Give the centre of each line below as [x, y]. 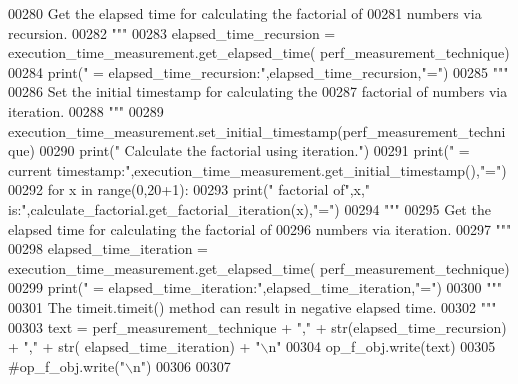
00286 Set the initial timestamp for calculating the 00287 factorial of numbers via [258, 91]
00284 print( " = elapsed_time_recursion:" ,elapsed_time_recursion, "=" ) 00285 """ [258, 71]
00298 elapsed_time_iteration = [108, 248]
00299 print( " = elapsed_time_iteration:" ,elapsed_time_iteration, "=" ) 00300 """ [255, 287]
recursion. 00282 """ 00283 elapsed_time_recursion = [172, 32]
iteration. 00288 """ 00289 [86, 110]
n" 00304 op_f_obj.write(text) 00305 [382, 346]
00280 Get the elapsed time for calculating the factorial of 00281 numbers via [245, 13]
